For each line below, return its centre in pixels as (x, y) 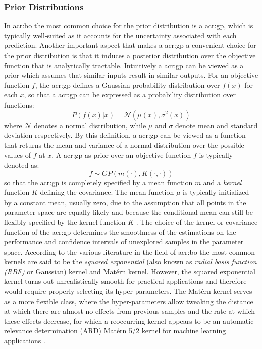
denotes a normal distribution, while (90, 125)
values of (17, 155)
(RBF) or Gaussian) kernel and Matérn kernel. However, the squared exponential (130, 271)
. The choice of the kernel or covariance (197, 221)
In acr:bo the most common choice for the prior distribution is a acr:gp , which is (129, 26)
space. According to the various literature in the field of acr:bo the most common (130, 251)
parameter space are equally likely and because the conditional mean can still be (129, 212)
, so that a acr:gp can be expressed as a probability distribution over (130, 95)
